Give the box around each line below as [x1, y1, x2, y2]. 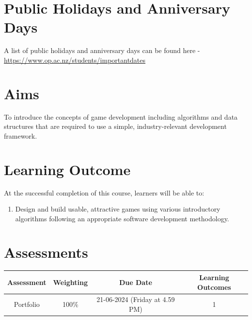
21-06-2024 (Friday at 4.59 [96, 294, 175, 304]
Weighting [53, 277, 88, 287]
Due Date [119, 277, 152, 287]
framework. [4, 130, 37, 141]
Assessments [4, 242, 88, 262]
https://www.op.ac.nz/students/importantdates [4, 54, 146, 65]
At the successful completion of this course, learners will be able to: [4, 187, 205, 197]
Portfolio [14, 299, 40, 309]
